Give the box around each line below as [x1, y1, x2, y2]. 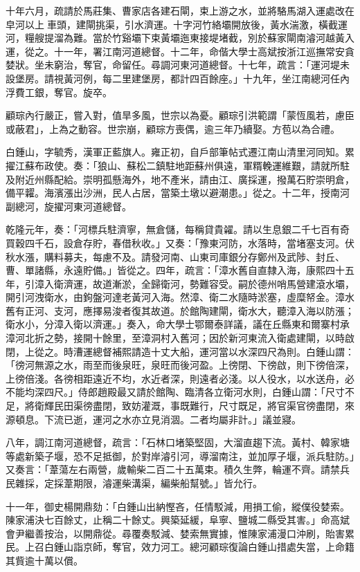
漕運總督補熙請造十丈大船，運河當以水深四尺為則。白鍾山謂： [73, 344, 354, 358]
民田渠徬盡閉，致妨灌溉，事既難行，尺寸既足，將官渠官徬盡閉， [53, 398, 345, 413]
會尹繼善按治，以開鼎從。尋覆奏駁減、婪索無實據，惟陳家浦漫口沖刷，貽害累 [6, 526, 354, 540]
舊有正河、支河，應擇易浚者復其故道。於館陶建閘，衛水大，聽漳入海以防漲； [6, 303, 354, 317]
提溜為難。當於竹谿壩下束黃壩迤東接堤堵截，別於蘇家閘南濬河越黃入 [44, 30, 354, 45]
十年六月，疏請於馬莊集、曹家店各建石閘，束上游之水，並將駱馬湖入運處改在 [6, 3, 354, 17]
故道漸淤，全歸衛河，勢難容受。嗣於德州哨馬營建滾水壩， [92, 276, 354, 290]
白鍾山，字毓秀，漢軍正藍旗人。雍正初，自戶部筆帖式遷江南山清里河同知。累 [6, 145, 354, 159]
